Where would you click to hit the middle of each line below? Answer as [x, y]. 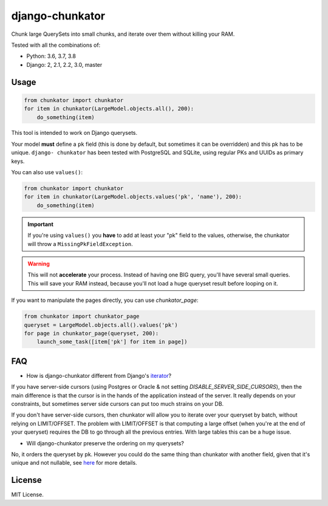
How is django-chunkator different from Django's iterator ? [99, 375]
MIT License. [27, 494]
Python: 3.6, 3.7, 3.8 [51, 56]
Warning [39, 264]
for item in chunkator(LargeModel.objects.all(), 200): [109, 109]
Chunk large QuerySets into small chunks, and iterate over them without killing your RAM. [123, 34]
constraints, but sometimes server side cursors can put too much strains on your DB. [118, 403]
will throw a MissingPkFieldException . [80, 244]
